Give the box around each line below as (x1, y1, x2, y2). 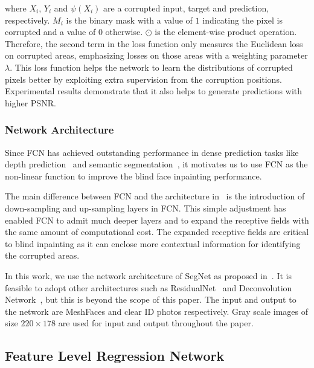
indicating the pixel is (202, 13, 283, 26)
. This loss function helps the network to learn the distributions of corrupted (10, 60, 293, 73)
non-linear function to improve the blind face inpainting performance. (5, 169, 262, 182)
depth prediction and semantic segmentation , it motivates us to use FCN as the (5, 158, 308, 170)
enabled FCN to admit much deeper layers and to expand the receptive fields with (5, 213, 309, 226)
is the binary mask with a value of (66, 13, 193, 26)
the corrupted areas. (5, 249, 80, 262)
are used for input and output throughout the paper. (58, 317, 254, 329)
